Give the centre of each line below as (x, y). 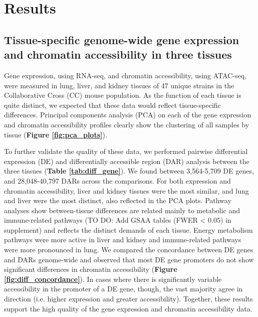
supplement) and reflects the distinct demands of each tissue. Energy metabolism (128, 229)
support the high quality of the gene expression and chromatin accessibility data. (128, 308)
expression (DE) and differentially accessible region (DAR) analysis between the (127, 161)
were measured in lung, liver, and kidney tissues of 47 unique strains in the (119, 85)
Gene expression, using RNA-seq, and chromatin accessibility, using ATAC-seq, (125, 75)
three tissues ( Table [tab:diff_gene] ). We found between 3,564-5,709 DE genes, (129, 171)
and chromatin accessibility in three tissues (118, 54)
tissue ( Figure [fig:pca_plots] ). (56, 134)
